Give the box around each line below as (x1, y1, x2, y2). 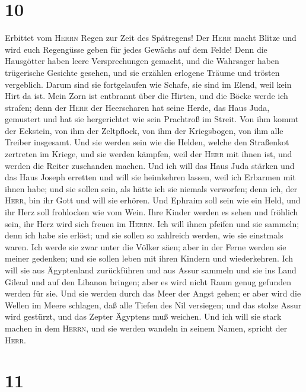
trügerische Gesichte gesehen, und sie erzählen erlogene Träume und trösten (5, 66, 280, 78)
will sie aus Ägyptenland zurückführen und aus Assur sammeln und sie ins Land (5, 264, 297, 276)
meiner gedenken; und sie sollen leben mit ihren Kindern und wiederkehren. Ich (5, 252, 294, 264)
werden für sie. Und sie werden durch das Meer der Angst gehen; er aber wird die (5, 287, 301, 299)
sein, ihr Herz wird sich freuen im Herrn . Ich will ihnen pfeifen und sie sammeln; (5, 217, 299, 230)
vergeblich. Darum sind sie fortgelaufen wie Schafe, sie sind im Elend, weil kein (5, 78, 292, 90)
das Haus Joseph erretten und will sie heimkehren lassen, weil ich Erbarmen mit (5, 171, 296, 183)
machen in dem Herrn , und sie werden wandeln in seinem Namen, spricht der (5, 321, 288, 334)
